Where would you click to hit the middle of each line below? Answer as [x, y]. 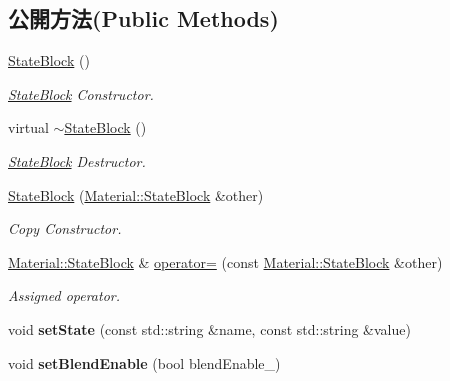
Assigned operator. [64, 295]
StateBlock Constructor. [81, 93]
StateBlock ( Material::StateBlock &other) [136, 194]
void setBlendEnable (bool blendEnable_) [144, 362]
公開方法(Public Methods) [143, 18]
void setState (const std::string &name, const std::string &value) [209, 328]
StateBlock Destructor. [77, 160]
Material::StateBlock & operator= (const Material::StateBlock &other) [225, 261]
